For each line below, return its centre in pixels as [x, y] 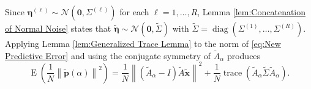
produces [244, 55]
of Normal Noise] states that [58, 28]
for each [134, 12]
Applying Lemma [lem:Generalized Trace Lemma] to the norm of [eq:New [143, 43]
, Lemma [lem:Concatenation [252, 12]
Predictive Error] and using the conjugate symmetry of [108, 55]
